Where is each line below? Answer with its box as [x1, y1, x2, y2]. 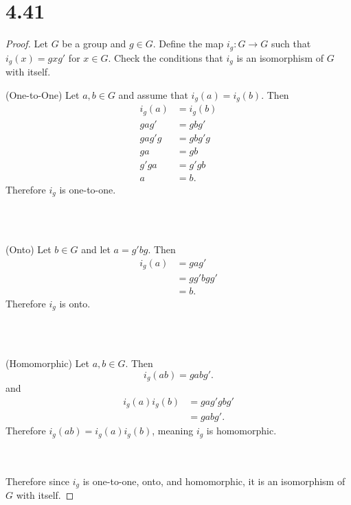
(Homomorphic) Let [5, 356, 89, 371]
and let [81, 242, 111, 257]
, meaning [152, 423, 194, 438]
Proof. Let [5, 36, 48, 51]
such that [271, 36, 311, 51]
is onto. [59, 296, 91, 310]
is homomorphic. [206, 423, 277, 438]
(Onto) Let [5, 242, 52, 257]
